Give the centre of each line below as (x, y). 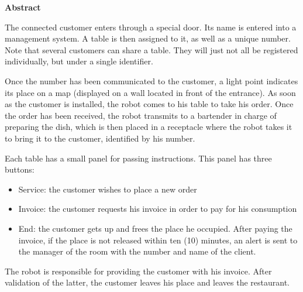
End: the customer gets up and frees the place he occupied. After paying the (155, 228)
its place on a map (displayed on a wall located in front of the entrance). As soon (150, 92)
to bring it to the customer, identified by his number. (100, 138)
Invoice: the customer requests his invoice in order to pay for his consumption (158, 209)
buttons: (20, 169)
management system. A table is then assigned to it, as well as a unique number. (148, 38)
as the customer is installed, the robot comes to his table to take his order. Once (149, 104)
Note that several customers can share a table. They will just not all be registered (151, 49)
